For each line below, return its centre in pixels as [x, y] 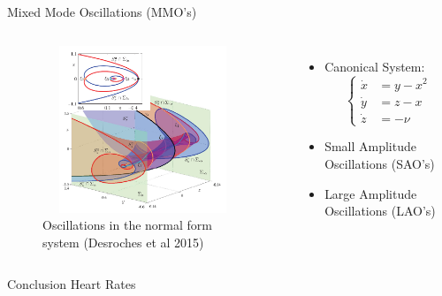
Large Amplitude [371, 193]
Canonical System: [375, 66]
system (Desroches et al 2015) [123, 242]
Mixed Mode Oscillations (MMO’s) [102, 11]
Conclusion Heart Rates [72, 284]
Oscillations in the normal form [127, 225]
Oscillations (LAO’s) [380, 211]
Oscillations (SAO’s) [380, 163]
